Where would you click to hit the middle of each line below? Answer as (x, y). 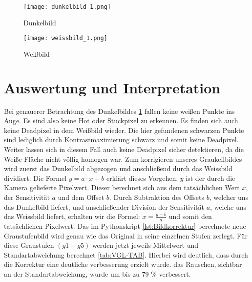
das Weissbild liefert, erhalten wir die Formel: (72, 216)
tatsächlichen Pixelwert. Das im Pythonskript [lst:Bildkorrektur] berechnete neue (125, 226)
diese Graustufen (29, 245)
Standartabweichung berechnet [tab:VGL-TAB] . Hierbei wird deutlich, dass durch (126, 254)
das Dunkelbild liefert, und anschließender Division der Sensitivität (104, 206)
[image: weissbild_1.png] (65, 38)
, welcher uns (229, 197)
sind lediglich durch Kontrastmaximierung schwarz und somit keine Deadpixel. (121, 140)
